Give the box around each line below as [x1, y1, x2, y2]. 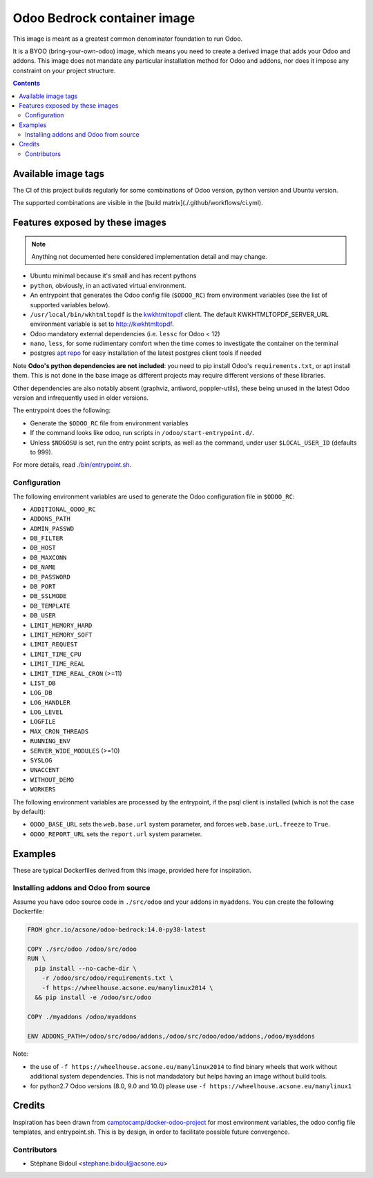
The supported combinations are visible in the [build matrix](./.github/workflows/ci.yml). [12, 199, 263, 207]
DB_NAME [30, 563, 57, 571]
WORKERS [30, 786, 57, 793]
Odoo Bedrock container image [12, 10, 195, 26]
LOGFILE [30, 718, 57, 726]
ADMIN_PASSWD [30, 525, 75, 532]
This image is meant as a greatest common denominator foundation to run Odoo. [12, 35, 243, 43]
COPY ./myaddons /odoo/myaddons [27, 1012, 137, 1021]
